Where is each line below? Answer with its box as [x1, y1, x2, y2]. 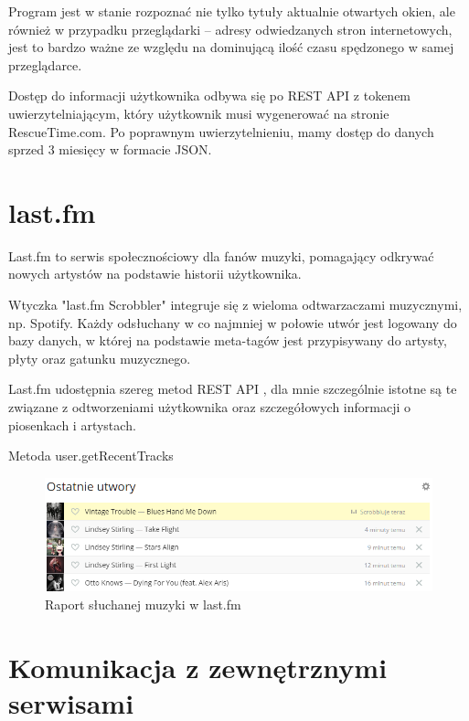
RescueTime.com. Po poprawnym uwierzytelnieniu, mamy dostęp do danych [8, 122, 434, 141]
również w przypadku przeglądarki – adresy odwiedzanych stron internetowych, [8, 19, 453, 38]
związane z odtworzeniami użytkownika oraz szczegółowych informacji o [8, 398, 411, 417]
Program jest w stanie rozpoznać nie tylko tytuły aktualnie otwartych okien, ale [8, 2, 455, 20]
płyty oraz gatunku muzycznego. [8, 348, 191, 367]
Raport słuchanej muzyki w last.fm [45, 595, 241, 614]
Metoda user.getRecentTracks [8, 446, 174, 465]
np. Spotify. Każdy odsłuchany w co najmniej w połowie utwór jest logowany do [8, 313, 457, 332]
